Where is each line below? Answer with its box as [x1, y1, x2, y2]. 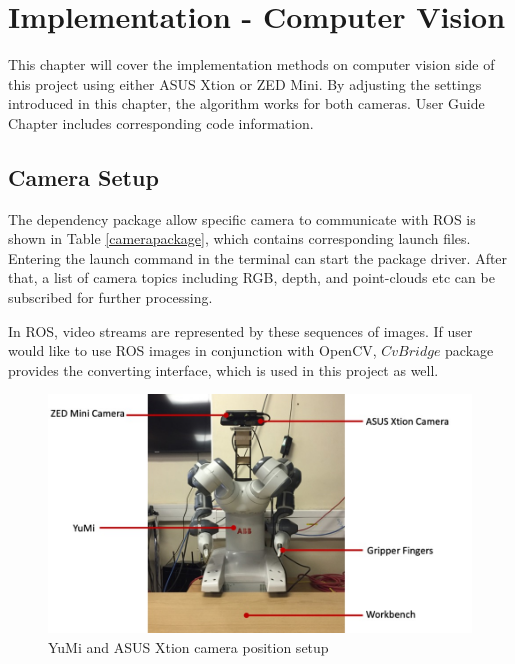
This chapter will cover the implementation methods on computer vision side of [8, 54, 495, 75]
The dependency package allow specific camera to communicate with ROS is [8, 208, 476, 229]
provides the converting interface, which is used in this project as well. [8, 359, 439, 380]
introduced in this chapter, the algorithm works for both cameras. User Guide [8, 93, 485, 114]
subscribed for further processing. [8, 287, 213, 308]
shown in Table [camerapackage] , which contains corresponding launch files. [8, 228, 471, 249]
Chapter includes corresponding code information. [8, 112, 314, 133]
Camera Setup [8, 161, 159, 192]
